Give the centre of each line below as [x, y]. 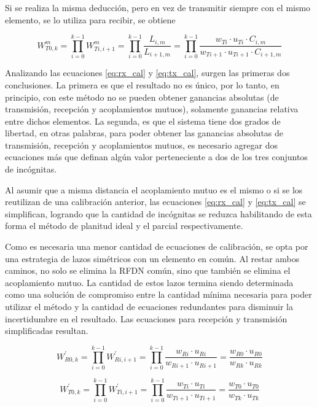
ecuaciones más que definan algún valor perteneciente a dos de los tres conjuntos [156, 157]
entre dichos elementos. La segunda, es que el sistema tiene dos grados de [143, 121]
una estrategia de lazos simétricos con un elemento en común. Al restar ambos [152, 258]
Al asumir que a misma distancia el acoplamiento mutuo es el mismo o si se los [154, 189]
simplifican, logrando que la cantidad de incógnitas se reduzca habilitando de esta [158, 213]
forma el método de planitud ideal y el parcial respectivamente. [124, 226]
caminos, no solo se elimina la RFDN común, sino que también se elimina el [148, 270]
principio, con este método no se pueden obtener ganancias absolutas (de [142, 97]
